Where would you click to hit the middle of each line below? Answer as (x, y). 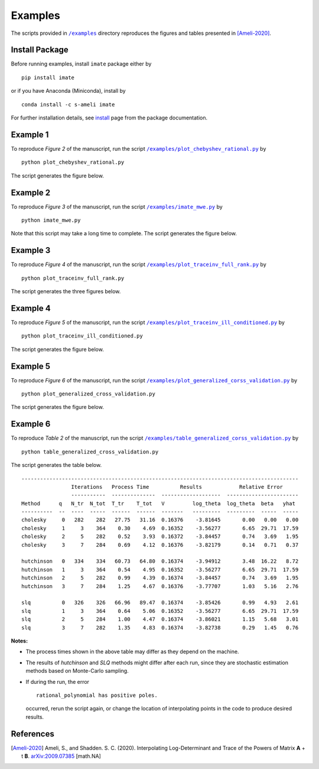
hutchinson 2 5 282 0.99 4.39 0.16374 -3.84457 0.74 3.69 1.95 (160, 578)
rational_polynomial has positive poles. (97, 695)
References (32, 734)
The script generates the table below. (56, 465)
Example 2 (30, 192)
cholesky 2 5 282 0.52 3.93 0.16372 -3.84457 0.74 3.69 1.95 (160, 537)
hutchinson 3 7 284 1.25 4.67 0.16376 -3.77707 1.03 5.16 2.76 (160, 586)
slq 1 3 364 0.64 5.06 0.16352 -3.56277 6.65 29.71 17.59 (160, 611)
